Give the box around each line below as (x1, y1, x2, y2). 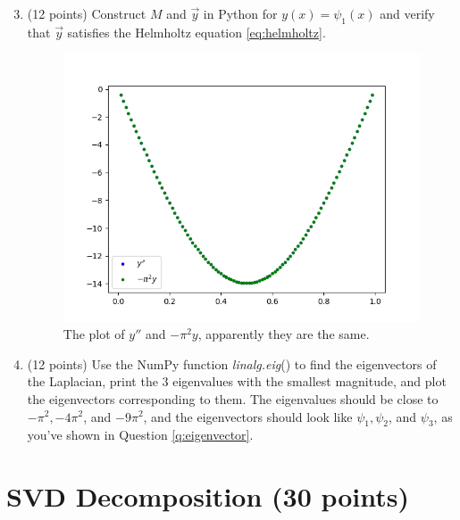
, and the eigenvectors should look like (143, 407, 353, 425)
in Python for (203, 4, 278, 22)
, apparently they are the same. (197, 325, 370, 343)
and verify (380, 4, 435, 22)
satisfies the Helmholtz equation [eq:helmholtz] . (67, 22, 326, 41)
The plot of (63, 325, 125, 343)
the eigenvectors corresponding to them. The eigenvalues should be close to (27, 389, 439, 408)
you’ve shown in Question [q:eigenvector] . (27, 425, 254, 444)
